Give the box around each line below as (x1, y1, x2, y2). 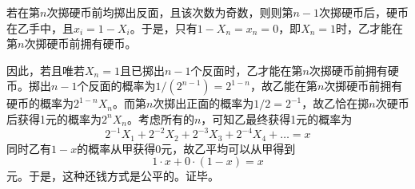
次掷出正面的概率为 (153, 95, 254, 112)
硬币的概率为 (6, 95, 74, 112)
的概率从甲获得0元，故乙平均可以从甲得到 (77, 140, 296, 156)
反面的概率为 (88, 77, 156, 94)
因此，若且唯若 (6, 61, 85, 78)
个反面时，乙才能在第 (190, 61, 303, 78)
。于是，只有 (130, 19, 198, 36)
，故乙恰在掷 (301, 95, 369, 112)
